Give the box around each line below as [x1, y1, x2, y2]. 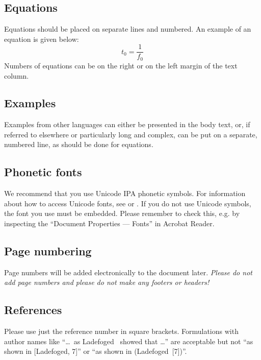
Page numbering [4, 243, 92, 259]
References [4, 302, 62, 318]
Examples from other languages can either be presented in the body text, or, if [4, 119, 250, 130]
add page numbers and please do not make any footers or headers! [4, 277, 210, 287]
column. [4, 70, 29, 81]
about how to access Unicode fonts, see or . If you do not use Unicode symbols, [4, 198, 251, 208]
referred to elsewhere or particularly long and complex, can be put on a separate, [4, 129, 257, 139]
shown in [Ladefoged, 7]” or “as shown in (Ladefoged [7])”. [4, 346, 187, 356]
